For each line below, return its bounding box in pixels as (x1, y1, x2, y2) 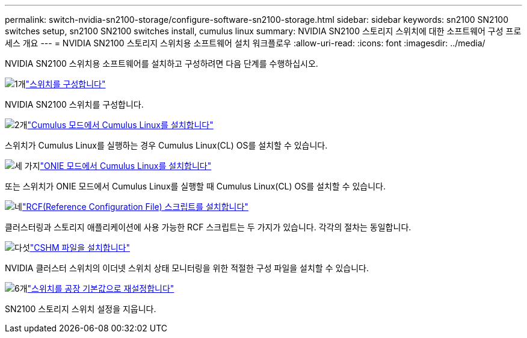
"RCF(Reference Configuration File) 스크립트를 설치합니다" (22, 201, 248, 212)
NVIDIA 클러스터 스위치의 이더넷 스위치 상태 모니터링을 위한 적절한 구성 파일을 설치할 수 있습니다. (5, 263, 369, 273)
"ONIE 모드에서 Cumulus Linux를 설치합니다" (40, 161, 212, 171)
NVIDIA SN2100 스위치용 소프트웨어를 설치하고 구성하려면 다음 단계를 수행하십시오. (5, 58, 318, 69)
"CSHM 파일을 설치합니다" (29, 242, 130, 253)
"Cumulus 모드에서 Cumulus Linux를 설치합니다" (27, 120, 214, 130)
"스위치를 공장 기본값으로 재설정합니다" (27, 283, 174, 293)
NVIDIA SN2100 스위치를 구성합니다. (5, 99, 144, 109)
